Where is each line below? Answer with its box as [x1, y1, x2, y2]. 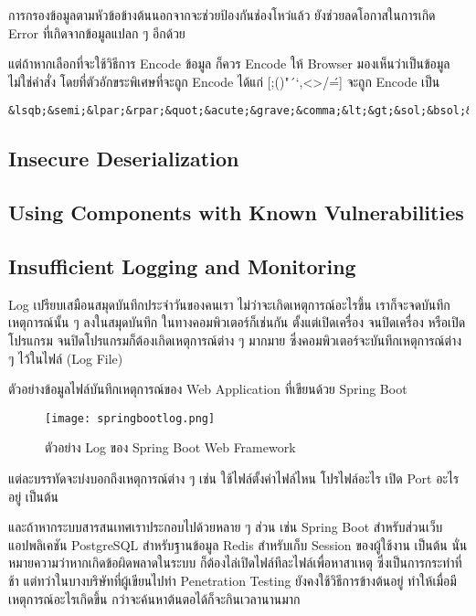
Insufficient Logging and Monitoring [8, 251, 356, 280]
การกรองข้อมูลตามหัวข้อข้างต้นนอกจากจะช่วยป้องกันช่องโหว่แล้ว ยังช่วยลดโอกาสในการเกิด [8, 5, 436, 24]
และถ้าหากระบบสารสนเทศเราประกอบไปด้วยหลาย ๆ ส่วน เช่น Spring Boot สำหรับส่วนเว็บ [8, 517, 443, 536]
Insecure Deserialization [8, 144, 239, 173]
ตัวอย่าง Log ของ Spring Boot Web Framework [45, 438, 296, 457]
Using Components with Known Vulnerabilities [8, 198, 464, 227]
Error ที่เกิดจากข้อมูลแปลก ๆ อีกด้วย [8, 23, 185, 42]
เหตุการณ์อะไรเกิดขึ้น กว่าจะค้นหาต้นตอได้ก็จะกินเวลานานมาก [8, 589, 301, 608]
